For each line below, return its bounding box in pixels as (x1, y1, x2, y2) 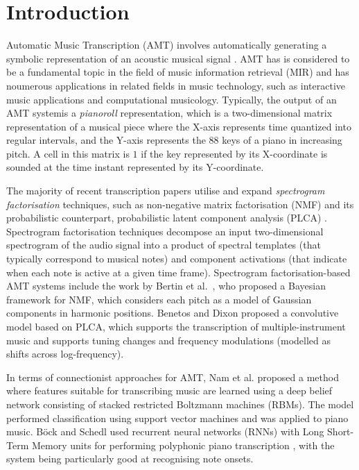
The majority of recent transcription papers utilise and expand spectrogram (6, 183, 325, 198)
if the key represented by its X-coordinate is (141, 146, 328, 160)
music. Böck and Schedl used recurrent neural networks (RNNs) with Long (6, 424, 324, 439)
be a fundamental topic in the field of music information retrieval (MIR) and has (6, 65, 349, 79)
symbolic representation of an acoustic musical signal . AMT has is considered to (6, 51, 350, 65)
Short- (327, 424, 354, 439)
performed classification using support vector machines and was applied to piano (6, 410, 349, 425)
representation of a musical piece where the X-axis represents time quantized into (6, 119, 351, 133)
